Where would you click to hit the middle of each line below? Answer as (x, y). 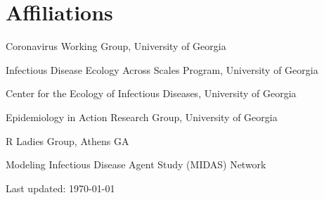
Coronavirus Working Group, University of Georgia (116, 46)
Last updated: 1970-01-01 (60, 188)
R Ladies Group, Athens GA (67, 140)
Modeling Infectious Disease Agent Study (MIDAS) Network (136, 164)
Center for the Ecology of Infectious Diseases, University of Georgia (151, 93)
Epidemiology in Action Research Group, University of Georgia (142, 117)
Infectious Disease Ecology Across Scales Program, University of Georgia (162, 69)
